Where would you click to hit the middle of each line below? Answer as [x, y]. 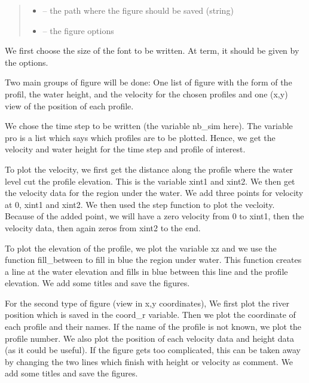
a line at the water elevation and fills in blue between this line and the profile [146, 271]
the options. [27, 62]
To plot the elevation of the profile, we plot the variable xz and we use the [141, 248]
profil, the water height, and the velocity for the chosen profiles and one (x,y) [146, 94]
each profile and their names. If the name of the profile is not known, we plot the [153, 327]
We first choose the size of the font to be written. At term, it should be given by [152, 50]
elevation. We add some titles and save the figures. [97, 283]
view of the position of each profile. [69, 105]
